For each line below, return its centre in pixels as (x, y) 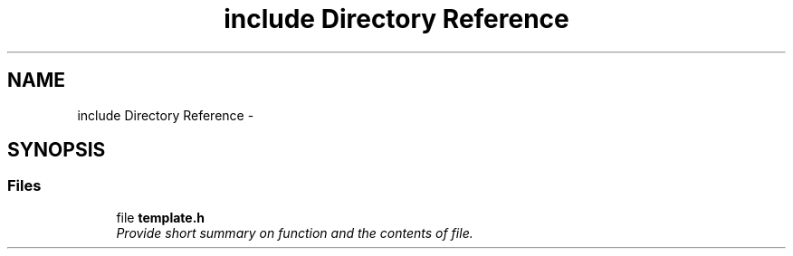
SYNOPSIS (57, 150)
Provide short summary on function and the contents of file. (295, 232)
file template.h (161, 217)
